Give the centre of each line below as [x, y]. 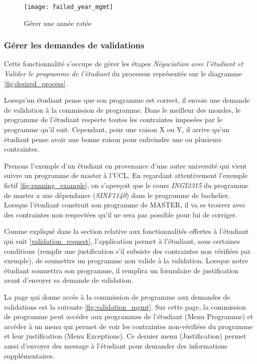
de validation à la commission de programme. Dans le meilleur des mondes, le [123, 109]
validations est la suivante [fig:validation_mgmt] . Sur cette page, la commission [125, 306]
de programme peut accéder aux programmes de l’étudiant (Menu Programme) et [129, 316]
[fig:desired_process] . [36, 83]
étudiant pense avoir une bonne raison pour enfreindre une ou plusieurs [113, 139]
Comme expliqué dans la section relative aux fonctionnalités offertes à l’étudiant [127, 231]
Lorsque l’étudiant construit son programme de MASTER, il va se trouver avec [125, 205]
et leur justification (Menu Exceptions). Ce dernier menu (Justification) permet [125, 336]
